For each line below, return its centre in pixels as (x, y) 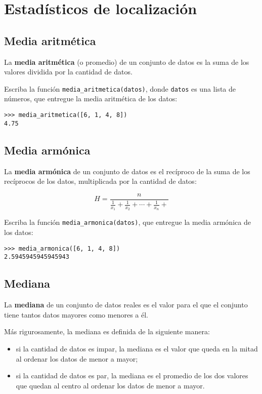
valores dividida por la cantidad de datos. (68, 72)
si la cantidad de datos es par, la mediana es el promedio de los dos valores (132, 376)
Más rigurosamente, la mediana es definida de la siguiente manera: (107, 331)
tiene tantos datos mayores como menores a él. (76, 314)
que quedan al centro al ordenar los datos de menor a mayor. (110, 385)
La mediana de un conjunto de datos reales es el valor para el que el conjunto (126, 305)
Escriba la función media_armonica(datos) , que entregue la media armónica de (127, 222)
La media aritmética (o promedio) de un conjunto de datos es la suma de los (127, 62)
